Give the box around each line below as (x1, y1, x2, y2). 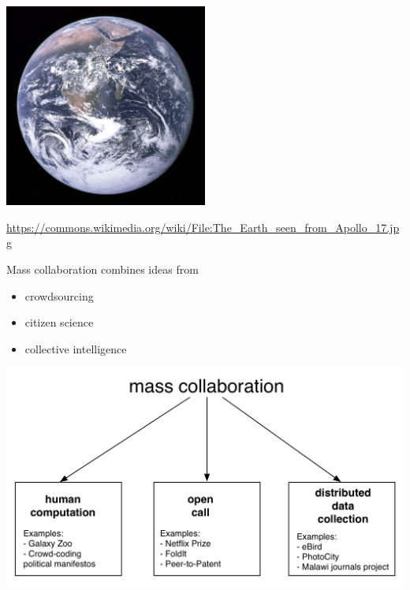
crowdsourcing (24, 287, 94, 304)
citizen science (24, 314, 94, 330)
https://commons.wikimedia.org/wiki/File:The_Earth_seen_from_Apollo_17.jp (6, 218, 400, 235)
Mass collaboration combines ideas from (6, 261, 199, 278)
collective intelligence (24, 340, 127, 357)
